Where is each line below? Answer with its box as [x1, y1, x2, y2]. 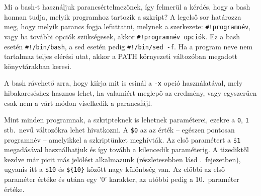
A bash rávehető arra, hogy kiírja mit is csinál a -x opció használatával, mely [4, 78, 243, 88]
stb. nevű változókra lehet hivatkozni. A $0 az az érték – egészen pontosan [4, 124, 235, 135]
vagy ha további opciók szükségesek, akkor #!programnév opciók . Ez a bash [4, 31, 240, 41]
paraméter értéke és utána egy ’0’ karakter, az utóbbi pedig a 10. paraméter [4, 174, 239, 184]
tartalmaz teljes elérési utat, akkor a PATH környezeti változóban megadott [4, 51, 238, 61]
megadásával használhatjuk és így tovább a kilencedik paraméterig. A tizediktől [4, 144, 249, 155]
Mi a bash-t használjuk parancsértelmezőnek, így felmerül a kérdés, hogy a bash [4, 2, 250, 12]
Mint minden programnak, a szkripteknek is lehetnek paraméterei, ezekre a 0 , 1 [4, 114, 249, 125]
